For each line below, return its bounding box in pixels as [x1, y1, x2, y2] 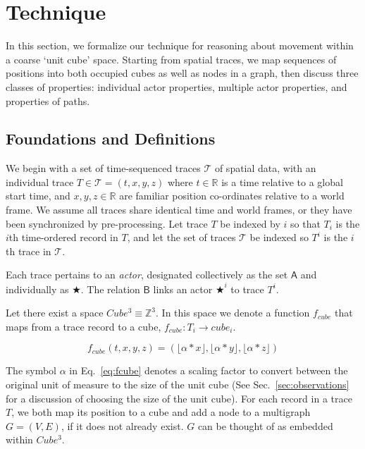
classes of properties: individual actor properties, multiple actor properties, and [6, 79, 347, 94]
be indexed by [220, 216, 280, 230]
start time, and [6, 188, 70, 203]
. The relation [80, 281, 140, 296]
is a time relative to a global [221, 174, 343, 189]
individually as [6, 281, 69, 296]
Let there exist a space [6, 305, 104, 320]
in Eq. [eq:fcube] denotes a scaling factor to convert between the [69, 363, 348, 378]
